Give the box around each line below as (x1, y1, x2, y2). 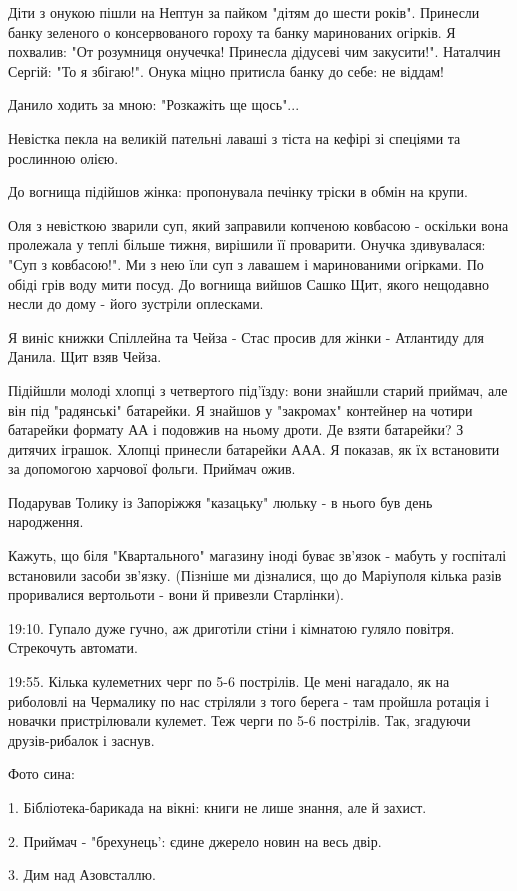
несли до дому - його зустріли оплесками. (8, 293, 264, 314)
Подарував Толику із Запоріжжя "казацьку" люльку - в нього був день (8, 491, 433, 512)
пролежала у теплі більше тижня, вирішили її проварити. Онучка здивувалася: (8, 234, 486, 255)
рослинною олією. (8, 147, 119, 168)
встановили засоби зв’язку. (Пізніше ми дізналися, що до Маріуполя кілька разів (8, 564, 502, 585)
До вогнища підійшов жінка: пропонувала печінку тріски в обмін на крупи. (8, 181, 468, 202)
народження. (8, 511, 84, 532)
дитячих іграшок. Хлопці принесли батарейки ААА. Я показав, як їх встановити (8, 438, 500, 459)
